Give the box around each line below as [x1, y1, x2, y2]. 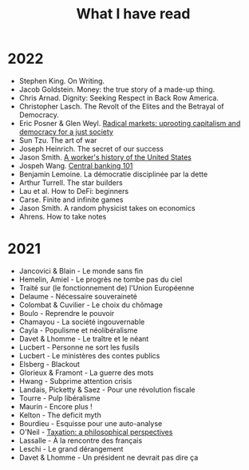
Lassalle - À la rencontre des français [18, 436, 143, 445]
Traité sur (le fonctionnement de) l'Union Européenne [18, 282, 195, 292]
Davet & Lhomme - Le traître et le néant [18, 334, 149, 343]
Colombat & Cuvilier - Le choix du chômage [18, 300, 163, 310]
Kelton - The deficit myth [18, 410, 101, 420]
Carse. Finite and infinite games [18, 195, 124, 204]
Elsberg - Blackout [18, 359, 81, 369]
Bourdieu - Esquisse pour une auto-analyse [18, 418, 163, 428]
